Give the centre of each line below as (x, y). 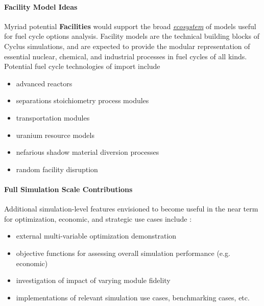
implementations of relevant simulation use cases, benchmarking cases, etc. (133, 297)
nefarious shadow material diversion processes (88, 152)
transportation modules (53, 117)
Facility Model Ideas (41, 6)
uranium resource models (55, 135)
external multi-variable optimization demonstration (96, 236)
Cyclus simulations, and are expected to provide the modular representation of (127, 46)
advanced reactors (44, 83)
